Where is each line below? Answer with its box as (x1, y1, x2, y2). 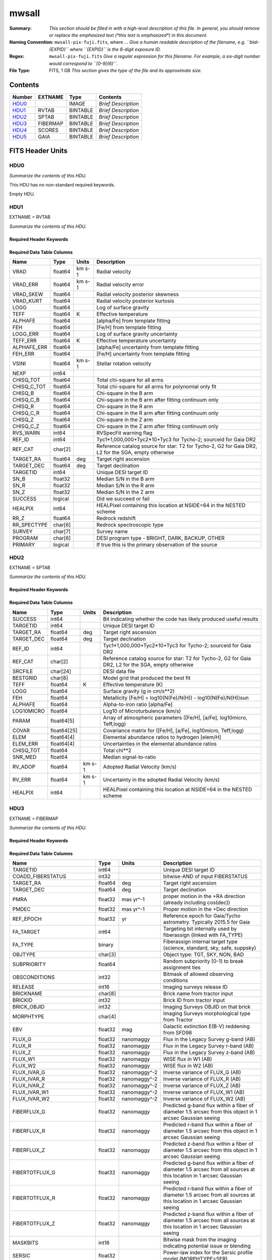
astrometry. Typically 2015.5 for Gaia (163, 919, 250, 926)
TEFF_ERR (12, 337, 37, 344)
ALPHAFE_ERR (12, 344, 48, 351)
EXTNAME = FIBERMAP (9, 815, 58, 822)
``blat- (246, 39, 260, 45)
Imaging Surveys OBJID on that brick (163, 1003, 251, 1011)
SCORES (38, 127, 59, 134)
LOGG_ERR (12, 331, 39, 338)
